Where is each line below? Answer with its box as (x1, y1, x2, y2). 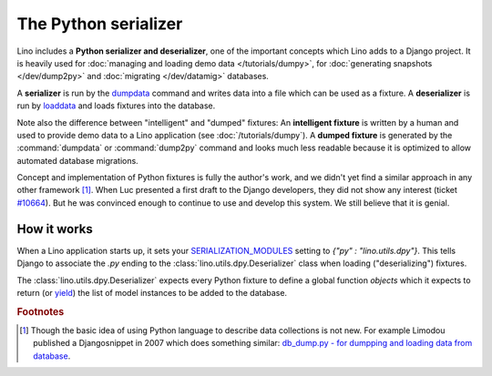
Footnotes (16, 305, 65, 318)
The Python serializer (16, 14, 183, 34)
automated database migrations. (16, 155, 138, 166)
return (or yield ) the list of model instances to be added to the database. (16, 287, 287, 298)
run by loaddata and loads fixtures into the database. (16, 100, 216, 111)
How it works (16, 221, 93, 237)
